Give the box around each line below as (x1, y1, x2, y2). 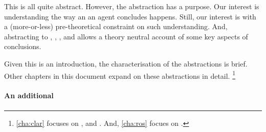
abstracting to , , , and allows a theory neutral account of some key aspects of (4, 31, 248, 41)
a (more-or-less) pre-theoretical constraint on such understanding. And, (4, 21, 228, 32)
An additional (4, 90, 54, 101)
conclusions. (4, 41, 41, 52)
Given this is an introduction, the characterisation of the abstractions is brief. (4, 58, 248, 69)
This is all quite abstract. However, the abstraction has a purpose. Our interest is (4, 1, 259, 11)
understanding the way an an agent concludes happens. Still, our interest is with (4, 11, 256, 21)
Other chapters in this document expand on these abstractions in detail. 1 (4, 69, 236, 81)
